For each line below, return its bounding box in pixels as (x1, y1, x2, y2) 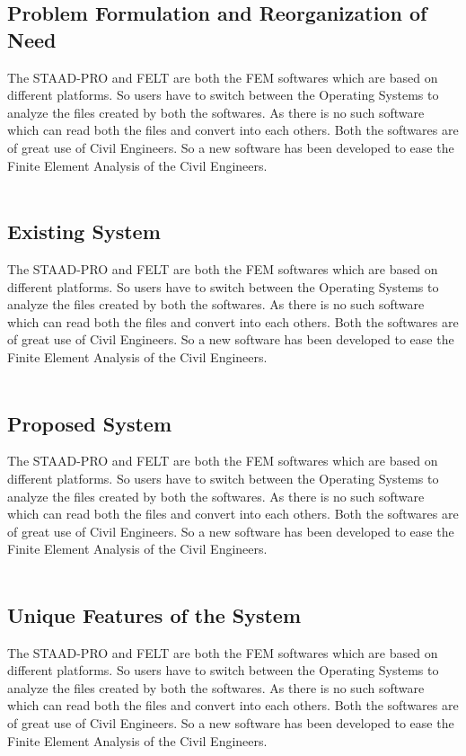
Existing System (7, 218, 161, 245)
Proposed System (7, 409, 172, 437)
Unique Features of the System (7, 600, 302, 628)
